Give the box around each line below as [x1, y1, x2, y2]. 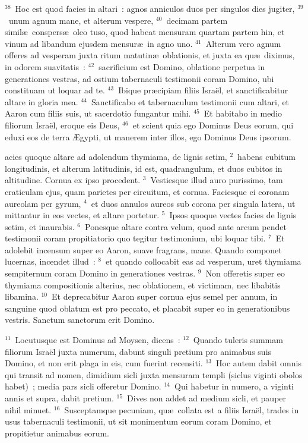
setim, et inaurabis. [5, 220, 75, 233]
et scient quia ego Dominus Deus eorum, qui [132, 118, 294, 131]
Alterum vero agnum [205, 37, 281, 49]
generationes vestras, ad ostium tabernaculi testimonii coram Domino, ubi [5, 72, 274, 84]
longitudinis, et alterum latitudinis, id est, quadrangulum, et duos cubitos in [5, 162, 282, 174]
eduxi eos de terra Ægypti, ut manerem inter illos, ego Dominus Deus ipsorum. [5, 130, 291, 143]
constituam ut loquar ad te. [5, 84, 105, 96]
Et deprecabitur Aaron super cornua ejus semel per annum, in [52, 290, 278, 303]
